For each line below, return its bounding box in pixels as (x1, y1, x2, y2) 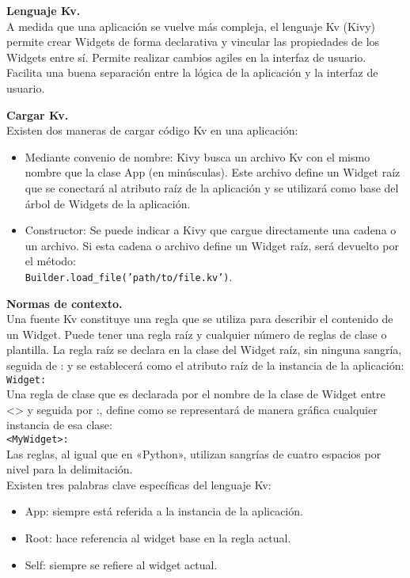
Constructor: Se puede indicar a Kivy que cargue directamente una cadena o (25, 222, 397, 238)
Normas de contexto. (6, 295, 123, 311)
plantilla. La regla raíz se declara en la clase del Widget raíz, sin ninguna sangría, (6, 341, 402, 358)
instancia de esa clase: (6, 416, 112, 433)
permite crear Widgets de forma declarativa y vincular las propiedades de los (6, 33, 380, 50)
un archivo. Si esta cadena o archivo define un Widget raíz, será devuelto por (25, 237, 399, 253)
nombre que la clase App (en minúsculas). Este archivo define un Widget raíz (25, 164, 401, 181)
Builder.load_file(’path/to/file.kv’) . (25, 268, 233, 284)
